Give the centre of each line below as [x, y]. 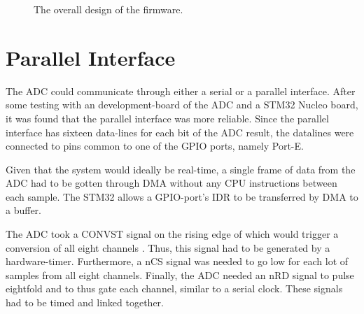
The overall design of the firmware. [108, 9]
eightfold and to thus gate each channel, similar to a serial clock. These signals [174, 288]
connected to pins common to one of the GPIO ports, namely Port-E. [155, 146]
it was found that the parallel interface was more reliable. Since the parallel [167, 118]
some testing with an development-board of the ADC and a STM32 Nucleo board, [182, 105]
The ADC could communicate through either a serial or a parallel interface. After [181, 91]
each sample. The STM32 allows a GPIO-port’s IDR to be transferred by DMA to [182, 196]
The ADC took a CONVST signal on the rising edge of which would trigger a [172, 234]
